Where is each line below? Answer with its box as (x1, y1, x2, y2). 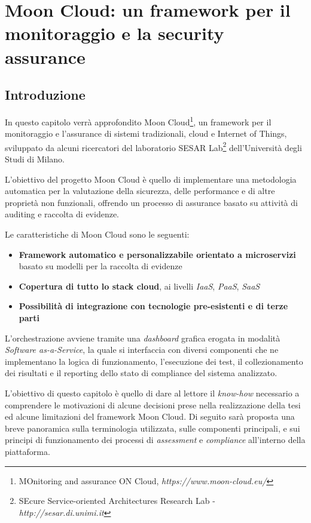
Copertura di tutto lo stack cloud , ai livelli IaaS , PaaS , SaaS (19, 279, 260, 292)
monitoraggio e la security (5, 21, 224, 45)
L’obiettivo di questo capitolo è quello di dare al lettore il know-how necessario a (5, 386, 300, 399)
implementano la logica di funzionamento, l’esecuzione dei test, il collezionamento (5, 355, 303, 367)
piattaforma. (5, 445, 50, 457)
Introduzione (5, 85, 86, 104)
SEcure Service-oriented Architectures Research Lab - (19, 494, 215, 507)
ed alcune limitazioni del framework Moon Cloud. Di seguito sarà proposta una (5, 410, 295, 423)
